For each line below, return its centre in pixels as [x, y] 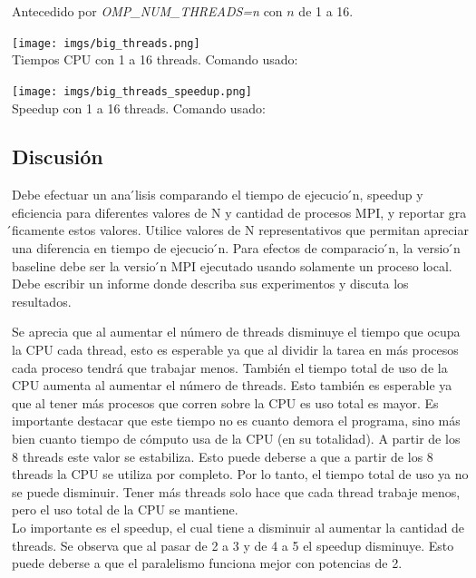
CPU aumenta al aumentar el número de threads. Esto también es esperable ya [232, 385]
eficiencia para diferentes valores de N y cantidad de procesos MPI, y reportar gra [239, 212]
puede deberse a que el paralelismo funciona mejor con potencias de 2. [207, 563]
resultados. [42, 301]
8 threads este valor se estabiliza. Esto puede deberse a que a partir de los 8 [223, 456]
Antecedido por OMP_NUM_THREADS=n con [147, 11]
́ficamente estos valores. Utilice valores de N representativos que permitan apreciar [240, 230]
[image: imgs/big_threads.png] [106, 43]
